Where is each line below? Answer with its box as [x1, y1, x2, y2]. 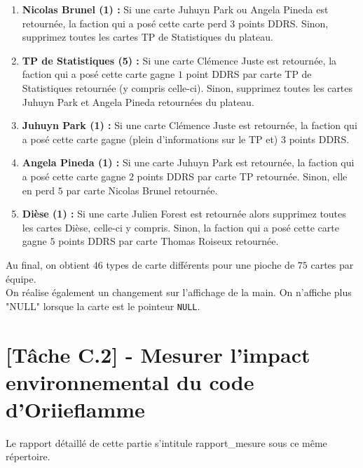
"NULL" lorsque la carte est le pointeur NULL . [6, 298, 200, 313]
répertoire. [6, 449, 50, 464]
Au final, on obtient [6, 257, 90, 272]
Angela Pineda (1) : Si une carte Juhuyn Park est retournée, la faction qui [22, 155, 355, 170]
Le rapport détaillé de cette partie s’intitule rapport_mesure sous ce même [6, 435, 327, 450]
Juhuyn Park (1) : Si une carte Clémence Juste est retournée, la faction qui [22, 118, 357, 133]
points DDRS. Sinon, [238, 15, 329, 30]
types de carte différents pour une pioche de [106, 257, 295, 272]
